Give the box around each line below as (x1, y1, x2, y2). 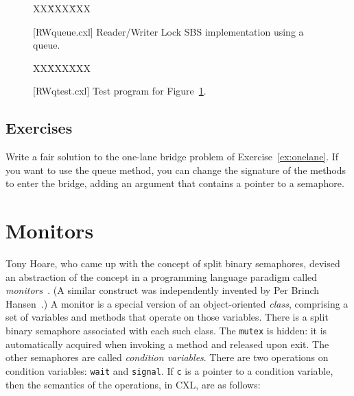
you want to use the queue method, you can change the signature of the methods (5, 162, 346, 177)
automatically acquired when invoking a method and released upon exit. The (5, 336, 329, 351)
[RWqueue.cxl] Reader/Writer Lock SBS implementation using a (33, 24, 304, 38)
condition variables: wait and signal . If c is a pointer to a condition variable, (5, 363, 333, 378)
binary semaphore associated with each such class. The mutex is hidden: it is (5, 323, 327, 338)
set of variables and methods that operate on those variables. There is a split (5, 310, 329, 324)
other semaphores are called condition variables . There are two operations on (5, 350, 329, 364)
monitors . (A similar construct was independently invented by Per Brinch (5, 283, 320, 297)
